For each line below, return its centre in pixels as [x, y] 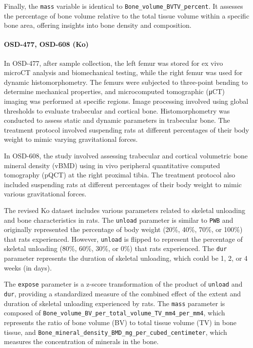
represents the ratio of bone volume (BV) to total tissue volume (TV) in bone [120, 322]
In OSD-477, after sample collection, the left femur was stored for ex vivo [114, 63]
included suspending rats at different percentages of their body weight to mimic [123, 184]
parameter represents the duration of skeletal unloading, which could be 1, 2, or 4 [126, 258]
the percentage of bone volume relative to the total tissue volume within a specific [127, 15]
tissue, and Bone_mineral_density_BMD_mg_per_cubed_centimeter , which [116, 332]
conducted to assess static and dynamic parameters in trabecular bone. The [117, 120]
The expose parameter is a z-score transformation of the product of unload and [123, 284]
